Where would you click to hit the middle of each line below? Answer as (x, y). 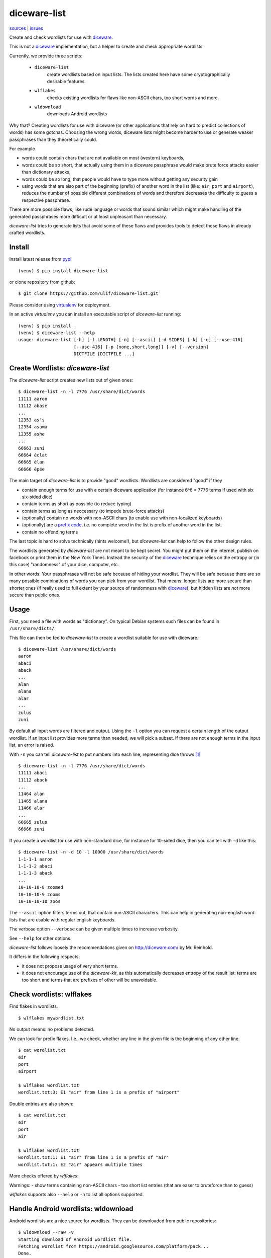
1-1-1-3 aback (35, 873)
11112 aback (33, 780)
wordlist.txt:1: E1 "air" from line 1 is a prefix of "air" (94, 1158)
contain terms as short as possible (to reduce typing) (77, 504)
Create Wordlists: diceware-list (59, 368)
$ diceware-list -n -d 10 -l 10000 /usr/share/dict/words (91, 852)
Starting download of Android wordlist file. (75, 1239)
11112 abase (33, 406)
